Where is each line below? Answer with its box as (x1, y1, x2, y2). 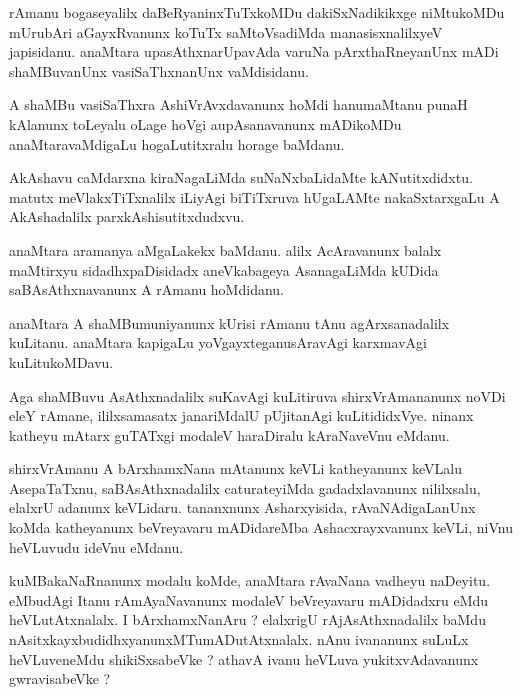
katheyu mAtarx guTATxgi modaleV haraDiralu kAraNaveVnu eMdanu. (9, 424, 450, 445)
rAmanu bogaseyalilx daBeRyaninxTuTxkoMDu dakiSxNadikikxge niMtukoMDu (9, 2, 505, 22)
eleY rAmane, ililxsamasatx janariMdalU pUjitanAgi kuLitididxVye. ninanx (9, 405, 474, 426)
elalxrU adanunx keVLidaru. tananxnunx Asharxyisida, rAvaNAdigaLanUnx (9, 497, 476, 518)
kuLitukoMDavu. (9, 351, 114, 372)
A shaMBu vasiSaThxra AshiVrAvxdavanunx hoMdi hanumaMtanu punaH (9, 94, 468, 115)
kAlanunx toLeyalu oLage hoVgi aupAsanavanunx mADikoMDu (9, 113, 402, 134)
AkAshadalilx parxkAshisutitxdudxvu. (9, 206, 245, 227)
